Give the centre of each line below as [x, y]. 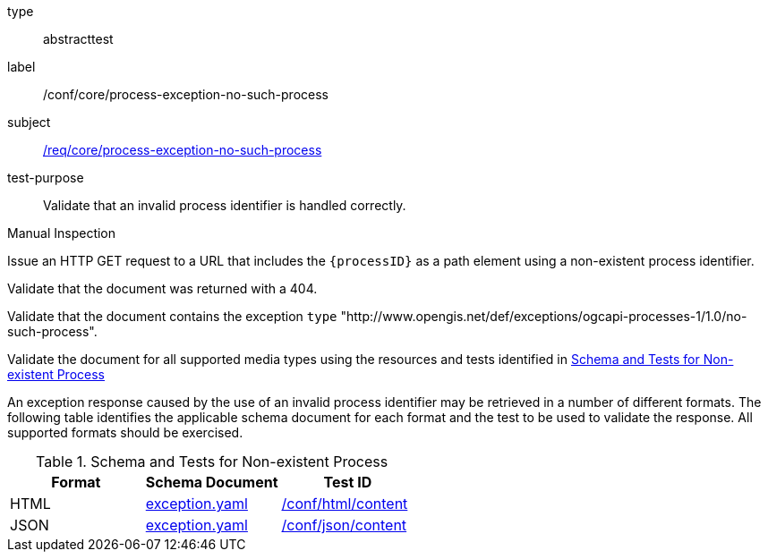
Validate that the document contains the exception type [172, 316]
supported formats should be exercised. [125, 432]
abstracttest [78, 39]
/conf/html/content [345, 504]
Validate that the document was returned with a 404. [162, 288]
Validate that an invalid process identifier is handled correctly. [225, 205]
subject [29, 122]
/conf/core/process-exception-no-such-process [186, 94]
